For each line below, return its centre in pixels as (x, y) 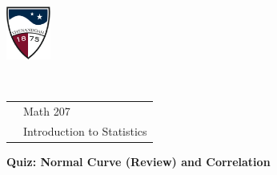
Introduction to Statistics (85, 130)
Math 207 (47, 111)
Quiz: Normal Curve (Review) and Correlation (138, 162)
